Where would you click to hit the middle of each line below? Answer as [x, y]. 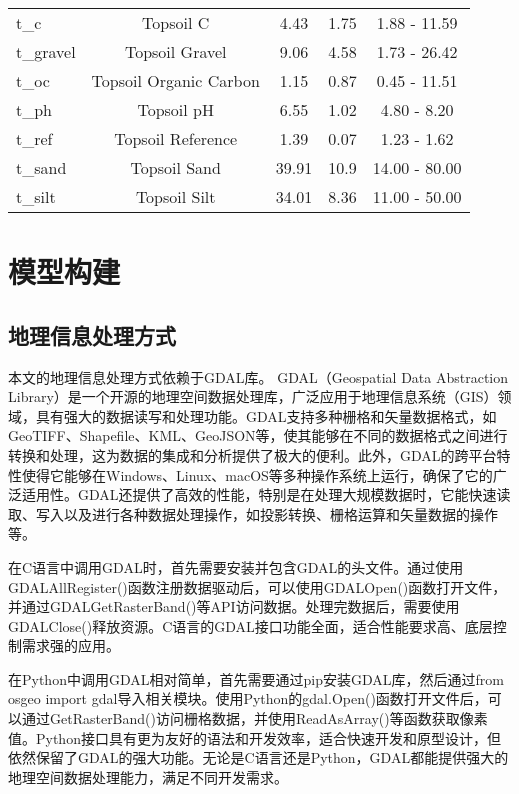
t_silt [36, 196]
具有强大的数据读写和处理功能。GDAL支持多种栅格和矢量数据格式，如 [266, 415]
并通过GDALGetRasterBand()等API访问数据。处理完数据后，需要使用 [234, 606]
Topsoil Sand [175, 167]
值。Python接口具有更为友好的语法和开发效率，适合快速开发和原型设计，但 [254, 737]
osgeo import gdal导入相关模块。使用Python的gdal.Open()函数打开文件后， [248, 698]
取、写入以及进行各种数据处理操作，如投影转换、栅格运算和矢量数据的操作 [253, 513]
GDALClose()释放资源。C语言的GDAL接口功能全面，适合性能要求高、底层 [250, 625]
